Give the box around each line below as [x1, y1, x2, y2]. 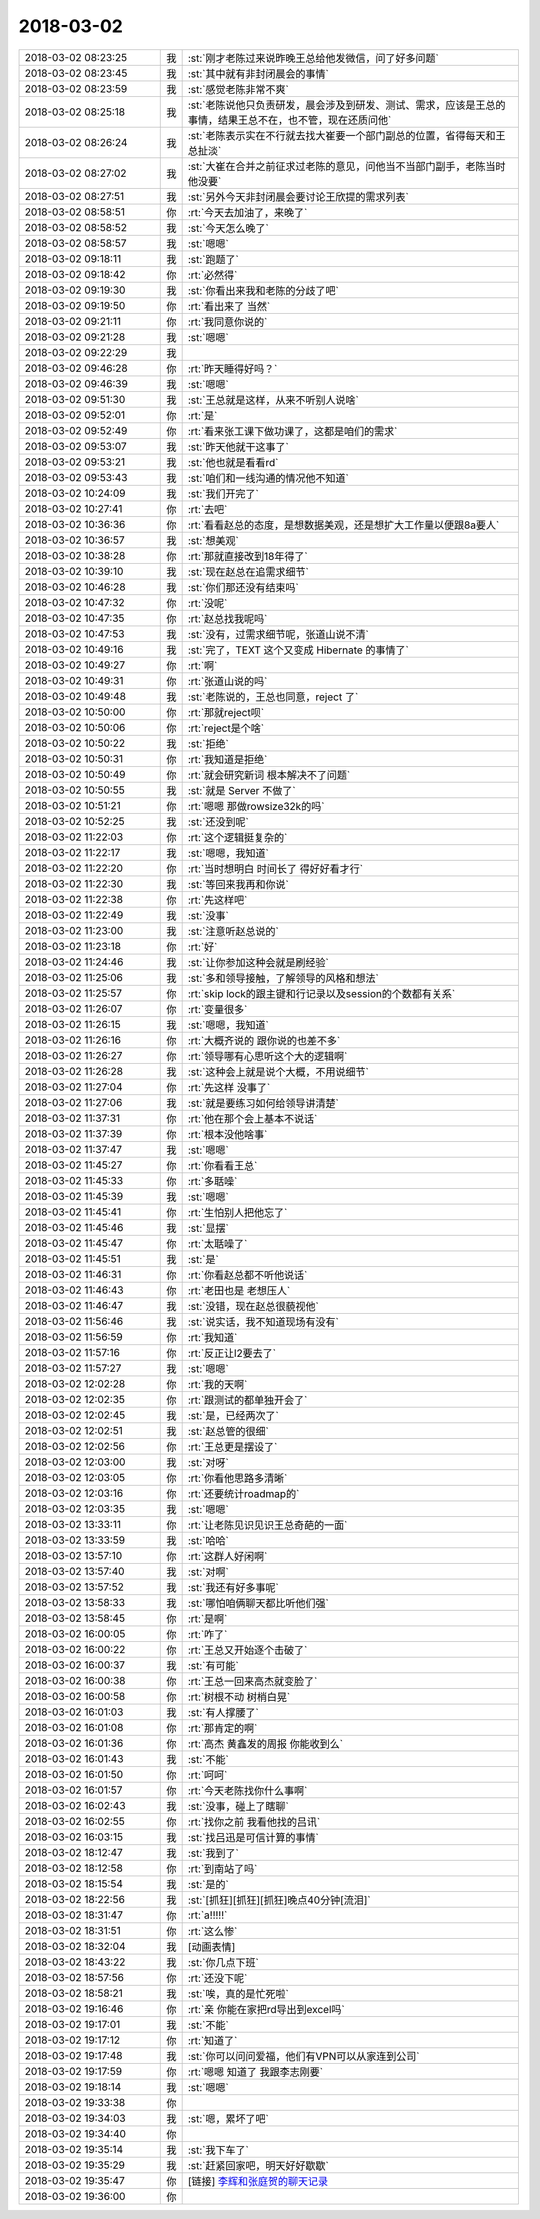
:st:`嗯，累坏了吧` [187, 2111, 269, 2125]
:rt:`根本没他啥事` [187, 1127, 268, 1141]
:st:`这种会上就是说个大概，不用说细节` [187, 1065, 369, 1079]
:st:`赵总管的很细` [187, 1424, 269, 1438]
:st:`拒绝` [187, 736, 229, 750]
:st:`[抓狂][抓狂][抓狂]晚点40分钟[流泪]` [187, 1893, 372, 1907]
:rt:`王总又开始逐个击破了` [187, 1643, 308, 1657]
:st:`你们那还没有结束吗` [187, 580, 299, 594]
